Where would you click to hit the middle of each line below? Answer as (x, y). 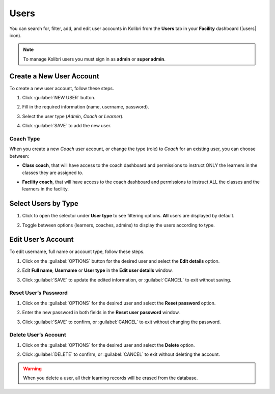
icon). (16, 35)
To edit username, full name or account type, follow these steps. (77, 251)
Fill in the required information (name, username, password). (86, 107)
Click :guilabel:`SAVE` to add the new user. (67, 126)
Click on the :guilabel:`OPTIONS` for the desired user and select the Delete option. (108, 345)
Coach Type (25, 138)
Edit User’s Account (42, 240)
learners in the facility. (45, 189)
